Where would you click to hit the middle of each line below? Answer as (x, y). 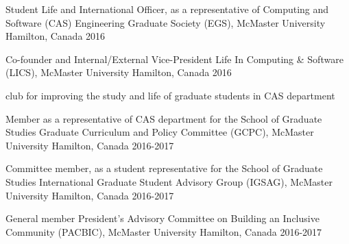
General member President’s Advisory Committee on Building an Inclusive (163, 218)
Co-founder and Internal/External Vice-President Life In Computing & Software (174, 59)
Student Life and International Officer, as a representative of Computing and (167, 9)
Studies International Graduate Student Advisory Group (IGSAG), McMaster (169, 181)
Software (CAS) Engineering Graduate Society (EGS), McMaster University (166, 22)
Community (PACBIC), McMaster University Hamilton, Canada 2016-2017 (164, 231)
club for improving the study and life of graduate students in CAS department (170, 95)
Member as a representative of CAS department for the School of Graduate (164, 118)
